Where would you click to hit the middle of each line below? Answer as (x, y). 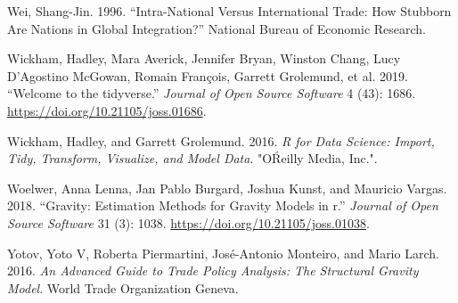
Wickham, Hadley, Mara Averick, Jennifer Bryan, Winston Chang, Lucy (204, 58)
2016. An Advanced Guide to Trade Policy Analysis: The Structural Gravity (213, 270)
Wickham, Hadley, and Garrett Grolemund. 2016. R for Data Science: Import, (221, 140)
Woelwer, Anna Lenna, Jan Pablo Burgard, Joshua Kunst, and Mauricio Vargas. (227, 188)
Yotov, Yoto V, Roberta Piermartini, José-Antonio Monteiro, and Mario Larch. (223, 253)
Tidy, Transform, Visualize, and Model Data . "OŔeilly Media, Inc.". (192, 158)
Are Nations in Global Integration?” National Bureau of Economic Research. (217, 28)
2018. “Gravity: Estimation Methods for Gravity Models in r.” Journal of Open (223, 205)
